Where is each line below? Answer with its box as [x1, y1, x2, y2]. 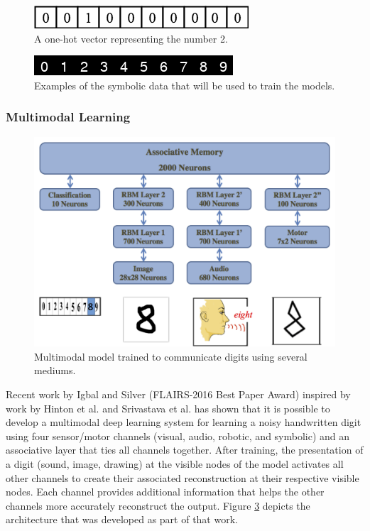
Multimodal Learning [6, 108, 131, 126]
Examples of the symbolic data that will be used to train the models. [34, 77, 335, 92]
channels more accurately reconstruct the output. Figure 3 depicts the [6, 498, 310, 513]
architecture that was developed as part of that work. [6, 512, 238, 527]
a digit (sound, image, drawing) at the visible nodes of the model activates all [6, 456, 344, 471]
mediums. [34, 363, 76, 378]
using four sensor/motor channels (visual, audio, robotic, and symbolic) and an [6, 428, 350, 443]
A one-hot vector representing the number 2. [34, 31, 228, 45]
